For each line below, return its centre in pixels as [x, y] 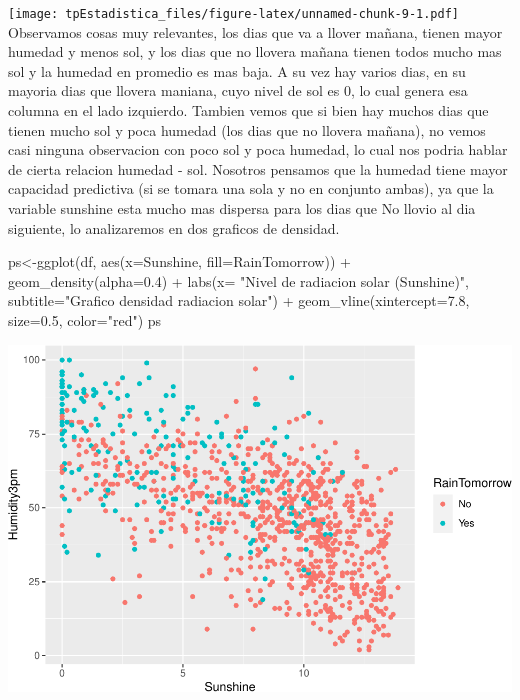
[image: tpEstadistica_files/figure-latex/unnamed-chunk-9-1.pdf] [234, 14]
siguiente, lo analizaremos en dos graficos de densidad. [174, 227]
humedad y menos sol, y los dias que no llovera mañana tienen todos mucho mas [255, 51]
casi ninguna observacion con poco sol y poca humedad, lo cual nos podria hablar [258, 149]
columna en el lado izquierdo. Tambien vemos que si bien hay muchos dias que [248, 110]
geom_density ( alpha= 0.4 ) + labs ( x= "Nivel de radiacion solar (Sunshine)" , [238, 280]
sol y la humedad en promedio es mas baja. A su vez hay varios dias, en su [237, 70]
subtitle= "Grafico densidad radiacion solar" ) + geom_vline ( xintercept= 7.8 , [239, 300]
